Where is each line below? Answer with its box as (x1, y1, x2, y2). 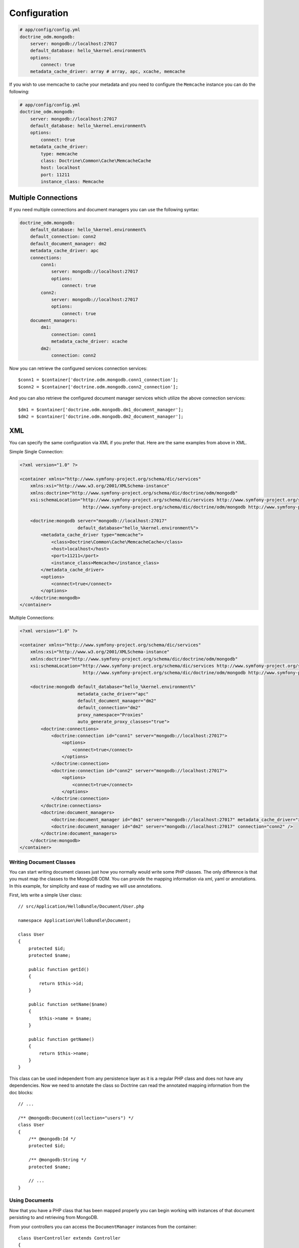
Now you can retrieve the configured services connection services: (9, 365, 148, 371)
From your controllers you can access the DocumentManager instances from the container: (9, 1224, 197, 1230)
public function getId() (28, 966, 89, 972)
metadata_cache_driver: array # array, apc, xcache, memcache (30, 69, 185, 74)
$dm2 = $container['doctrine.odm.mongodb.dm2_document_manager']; (18, 413, 184, 419)
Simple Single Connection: (9, 449, 64, 455)
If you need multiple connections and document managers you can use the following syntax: (9, 206, 199, 212)
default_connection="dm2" (77, 705, 141, 711)
